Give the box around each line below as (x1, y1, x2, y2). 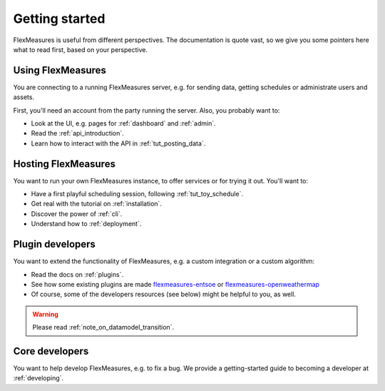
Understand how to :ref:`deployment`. (31, 220, 142, 228)
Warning (32, 310, 58, 318)
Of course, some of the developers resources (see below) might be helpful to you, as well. (31, 290, 296, 299)
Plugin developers (13, 238, 96, 250)
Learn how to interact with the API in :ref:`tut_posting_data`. (31, 139, 206, 148)
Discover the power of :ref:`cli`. (31, 209, 123, 218)
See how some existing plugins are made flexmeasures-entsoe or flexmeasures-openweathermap (31, 280, 320, 288)
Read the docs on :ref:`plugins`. (31, 270, 124, 278)
